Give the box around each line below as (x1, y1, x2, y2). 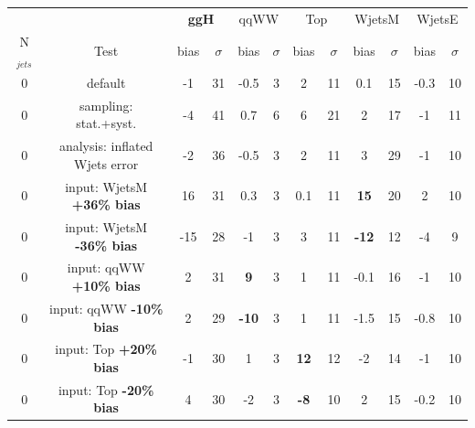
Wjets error (74, 154, 139, 173)
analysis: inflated (58, 136, 153, 155)
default (86, 72, 126, 91)
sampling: (79, 95, 133, 114)
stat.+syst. (76, 113, 137, 133)
